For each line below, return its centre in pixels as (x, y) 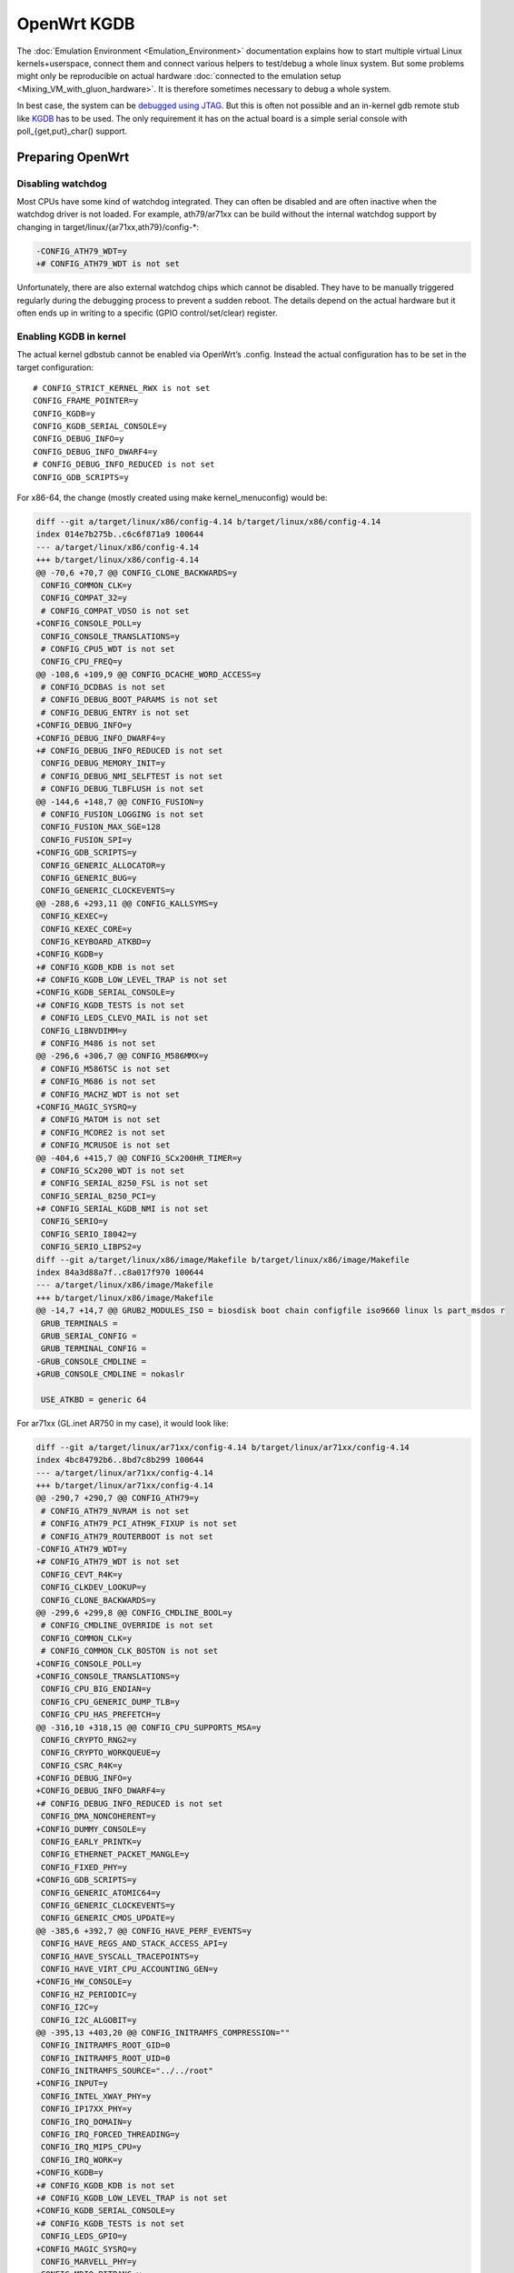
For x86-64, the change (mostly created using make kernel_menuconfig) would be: (172, 498)
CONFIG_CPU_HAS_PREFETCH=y (101, 1715)
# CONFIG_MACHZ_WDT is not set (111, 1094)
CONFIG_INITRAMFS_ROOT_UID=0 (106, 2058)
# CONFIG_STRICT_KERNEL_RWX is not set (122, 388)
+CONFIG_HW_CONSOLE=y (84, 1982)
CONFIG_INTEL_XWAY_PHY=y (96, 2096)
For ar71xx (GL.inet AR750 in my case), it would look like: (123, 1423)
